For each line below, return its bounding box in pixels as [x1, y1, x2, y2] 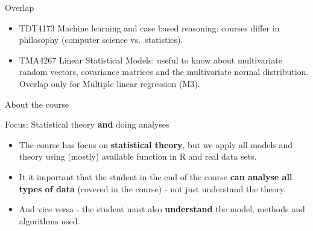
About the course [5, 97, 69, 110]
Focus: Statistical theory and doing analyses [5, 118, 169, 131]
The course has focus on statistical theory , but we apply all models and [19, 138, 293, 151]
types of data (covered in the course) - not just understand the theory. [19, 182, 286, 195]
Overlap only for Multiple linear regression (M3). [19, 77, 200, 89]
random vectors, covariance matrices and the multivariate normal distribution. [19, 65, 309, 78]
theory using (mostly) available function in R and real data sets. [19, 150, 257, 163]
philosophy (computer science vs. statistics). [19, 33, 183, 46]
